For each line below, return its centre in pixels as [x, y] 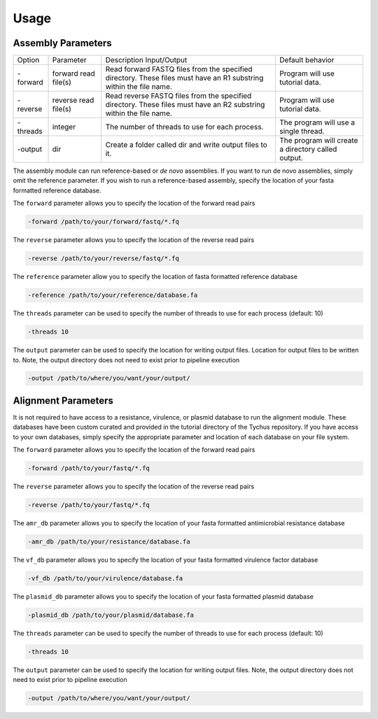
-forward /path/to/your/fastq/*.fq [89, 468]
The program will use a [317, 122]
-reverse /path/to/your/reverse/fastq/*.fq [104, 258]
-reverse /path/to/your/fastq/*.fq [89, 505]
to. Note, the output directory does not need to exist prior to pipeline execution [126, 359]
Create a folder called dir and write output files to [186, 145]
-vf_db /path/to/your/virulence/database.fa [105, 578]
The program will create [319, 141]
